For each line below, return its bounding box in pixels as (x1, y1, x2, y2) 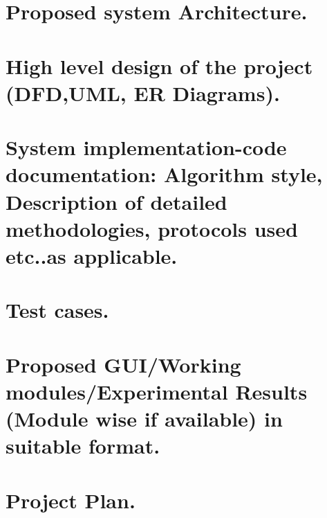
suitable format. (6, 431, 160, 460)
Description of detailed (6, 187, 227, 215)
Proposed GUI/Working (6, 350, 241, 378)
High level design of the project (6, 51, 313, 80)
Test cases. (6, 296, 109, 324)
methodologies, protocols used (6, 214, 298, 242)
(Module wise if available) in (6, 404, 283, 432)
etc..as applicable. (6, 241, 178, 269)
